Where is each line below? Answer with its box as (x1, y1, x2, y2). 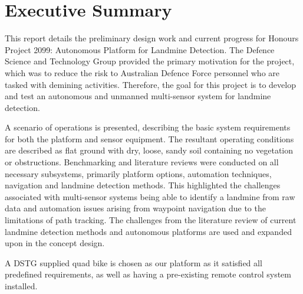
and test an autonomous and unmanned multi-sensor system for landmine (5, 90, 271, 102)
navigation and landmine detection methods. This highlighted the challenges (5, 179, 281, 191)
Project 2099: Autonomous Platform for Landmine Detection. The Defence (5, 43, 275, 55)
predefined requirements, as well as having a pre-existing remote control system (5, 268, 291, 280)
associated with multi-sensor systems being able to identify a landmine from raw (5, 190, 295, 202)
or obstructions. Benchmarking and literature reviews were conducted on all (5, 156, 279, 168)
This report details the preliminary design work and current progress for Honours (5, 32, 299, 44)
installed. (5, 280, 38, 292)
